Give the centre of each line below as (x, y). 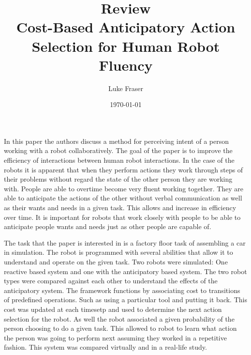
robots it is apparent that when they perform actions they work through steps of (124, 169)
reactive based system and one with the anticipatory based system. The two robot (125, 271)
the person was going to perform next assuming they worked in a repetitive (115, 337)
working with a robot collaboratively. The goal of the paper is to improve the (118, 150)
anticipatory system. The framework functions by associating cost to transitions (122, 290)
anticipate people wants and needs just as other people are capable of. (108, 226)
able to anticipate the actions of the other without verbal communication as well (123, 198)
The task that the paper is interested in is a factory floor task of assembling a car (125, 242)
